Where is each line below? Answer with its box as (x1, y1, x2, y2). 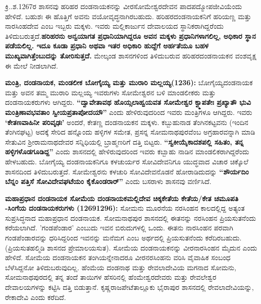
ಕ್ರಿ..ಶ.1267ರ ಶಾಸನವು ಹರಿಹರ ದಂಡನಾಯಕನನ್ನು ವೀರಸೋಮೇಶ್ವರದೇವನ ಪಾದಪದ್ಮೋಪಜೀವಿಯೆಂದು (5, 1, 242, 11)
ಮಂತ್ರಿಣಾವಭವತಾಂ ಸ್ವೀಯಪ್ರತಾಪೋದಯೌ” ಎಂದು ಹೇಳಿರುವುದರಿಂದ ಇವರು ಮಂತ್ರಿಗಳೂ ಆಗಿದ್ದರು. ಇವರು (5, 106, 252, 117)
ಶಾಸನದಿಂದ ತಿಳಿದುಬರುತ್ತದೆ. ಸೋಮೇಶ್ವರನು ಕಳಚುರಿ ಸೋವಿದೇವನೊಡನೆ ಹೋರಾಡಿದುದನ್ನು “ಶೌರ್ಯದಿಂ (5, 166, 249, 176)
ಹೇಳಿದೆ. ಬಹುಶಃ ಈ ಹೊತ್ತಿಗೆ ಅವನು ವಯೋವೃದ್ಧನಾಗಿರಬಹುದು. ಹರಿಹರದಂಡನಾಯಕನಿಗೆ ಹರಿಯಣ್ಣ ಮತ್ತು (5, 11, 251, 21)
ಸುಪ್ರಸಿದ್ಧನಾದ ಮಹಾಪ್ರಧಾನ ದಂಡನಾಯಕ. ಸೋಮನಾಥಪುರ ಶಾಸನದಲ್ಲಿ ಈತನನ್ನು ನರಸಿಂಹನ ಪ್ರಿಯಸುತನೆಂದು (5, 212, 256, 223)
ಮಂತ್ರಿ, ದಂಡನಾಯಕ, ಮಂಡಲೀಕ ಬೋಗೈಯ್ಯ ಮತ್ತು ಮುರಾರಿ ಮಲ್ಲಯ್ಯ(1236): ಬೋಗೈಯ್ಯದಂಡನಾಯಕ (5, 77, 253, 88)
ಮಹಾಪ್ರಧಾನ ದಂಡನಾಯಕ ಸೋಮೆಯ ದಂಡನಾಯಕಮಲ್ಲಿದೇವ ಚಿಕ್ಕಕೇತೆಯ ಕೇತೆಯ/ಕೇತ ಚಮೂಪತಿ (5, 193, 239, 203)
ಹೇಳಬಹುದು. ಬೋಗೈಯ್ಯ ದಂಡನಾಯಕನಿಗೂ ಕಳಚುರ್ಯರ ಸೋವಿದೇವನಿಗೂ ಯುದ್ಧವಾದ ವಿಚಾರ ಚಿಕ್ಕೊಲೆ (5, 156, 248, 166)
